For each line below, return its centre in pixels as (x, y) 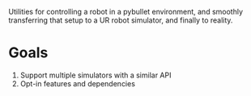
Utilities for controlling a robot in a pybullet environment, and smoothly (126, 12)
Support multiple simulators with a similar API (96, 75)
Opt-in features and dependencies (78, 83)
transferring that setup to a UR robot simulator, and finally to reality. (121, 20)
